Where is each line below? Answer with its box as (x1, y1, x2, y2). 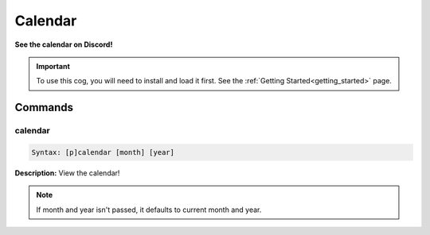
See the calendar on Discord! (14, 40, 113, 49)
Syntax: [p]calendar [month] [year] (31, 148, 175, 156)
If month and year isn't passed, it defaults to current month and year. (36, 205, 262, 214)
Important (36, 61, 71, 71)
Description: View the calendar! (14, 168, 120, 178)
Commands (14, 101, 74, 114)
